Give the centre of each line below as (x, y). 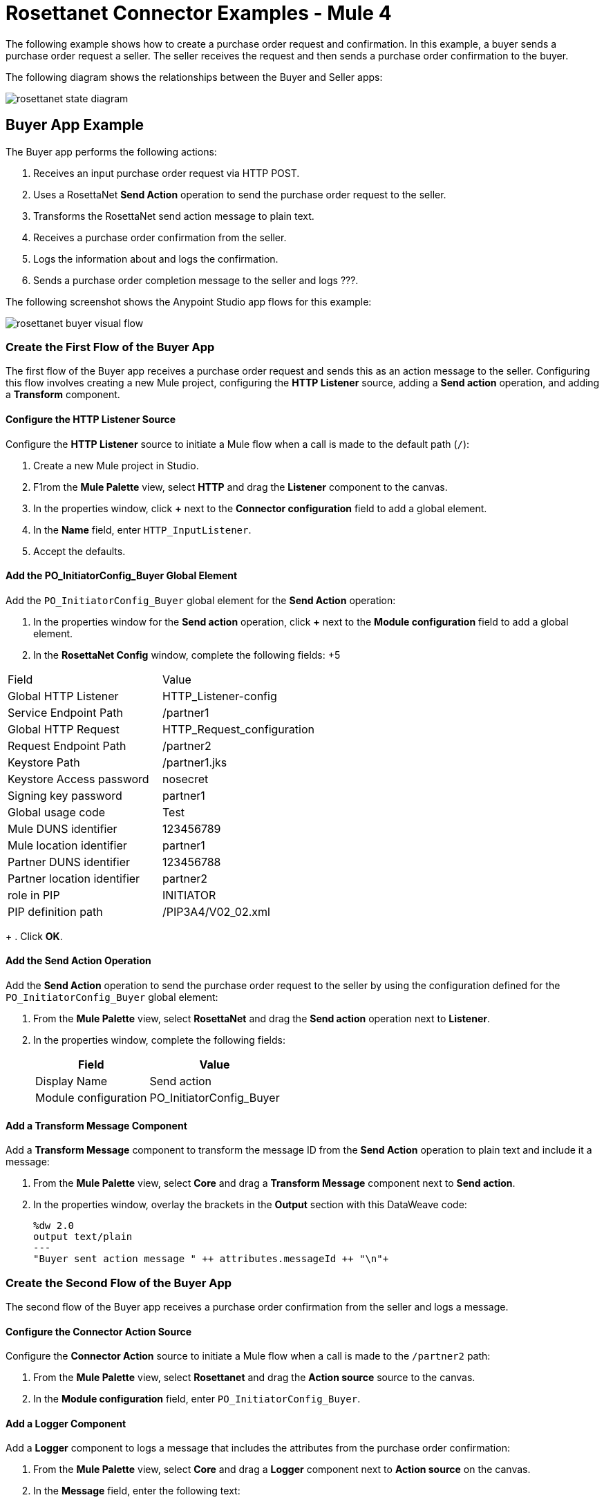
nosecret (185, 779)
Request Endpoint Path (67, 745)
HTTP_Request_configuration (238, 729)
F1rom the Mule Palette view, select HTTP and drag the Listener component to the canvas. (240, 487)
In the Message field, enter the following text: (137, 1491)
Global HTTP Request (64, 729)
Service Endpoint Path (65, 712)
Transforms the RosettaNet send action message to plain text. (174, 216)
